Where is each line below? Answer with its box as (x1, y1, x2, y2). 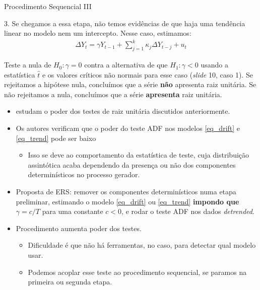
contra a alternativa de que (84, 59, 168, 70)
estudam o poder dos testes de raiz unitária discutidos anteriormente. (16, 106, 230, 116)
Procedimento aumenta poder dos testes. (16, 223, 142, 233)
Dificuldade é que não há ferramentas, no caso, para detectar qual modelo (28, 240, 256, 250)
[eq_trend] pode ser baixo (16, 132, 96, 143)
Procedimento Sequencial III (4, 1, 92, 11)
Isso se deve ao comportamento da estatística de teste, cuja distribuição (28, 150, 249, 160)
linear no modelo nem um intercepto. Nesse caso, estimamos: (4, 28, 191, 38)
